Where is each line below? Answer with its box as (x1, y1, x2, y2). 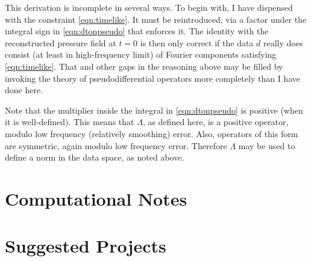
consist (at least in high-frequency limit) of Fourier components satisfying (5, 48, 277, 61)
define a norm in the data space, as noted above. (5, 151, 184, 164)
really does (263, 36, 303, 49)
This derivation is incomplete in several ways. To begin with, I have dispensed (5, 1, 293, 13)
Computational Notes (5, 186, 187, 210)
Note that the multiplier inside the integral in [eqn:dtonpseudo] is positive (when (5, 103, 303, 116)
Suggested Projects (5, 233, 166, 258)
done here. (5, 84, 43, 96)
